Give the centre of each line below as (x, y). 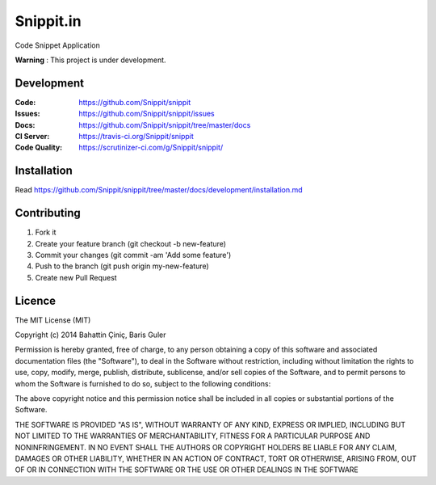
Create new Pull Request (76, 277)
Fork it (46, 232)
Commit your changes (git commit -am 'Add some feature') (133, 255)
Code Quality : (39, 148)
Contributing (48, 213)
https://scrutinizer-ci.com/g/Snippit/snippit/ (151, 148)
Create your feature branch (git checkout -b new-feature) (130, 243)
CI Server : (32, 137)
